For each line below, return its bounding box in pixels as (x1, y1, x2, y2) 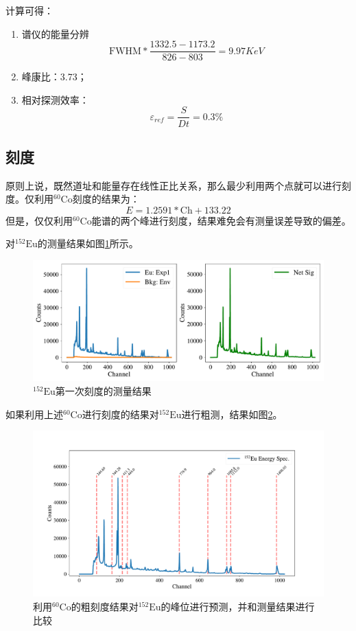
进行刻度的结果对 (82, 406, 159, 421)
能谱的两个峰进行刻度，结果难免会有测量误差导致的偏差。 (91, 213, 351, 227)
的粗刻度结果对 (71, 599, 139, 614)
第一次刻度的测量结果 (55, 384, 152, 398)
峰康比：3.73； (21, 69, 87, 84)
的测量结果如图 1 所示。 (37, 236, 139, 251)
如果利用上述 (5, 406, 63, 421)
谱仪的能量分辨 (21, 26, 89, 41)
